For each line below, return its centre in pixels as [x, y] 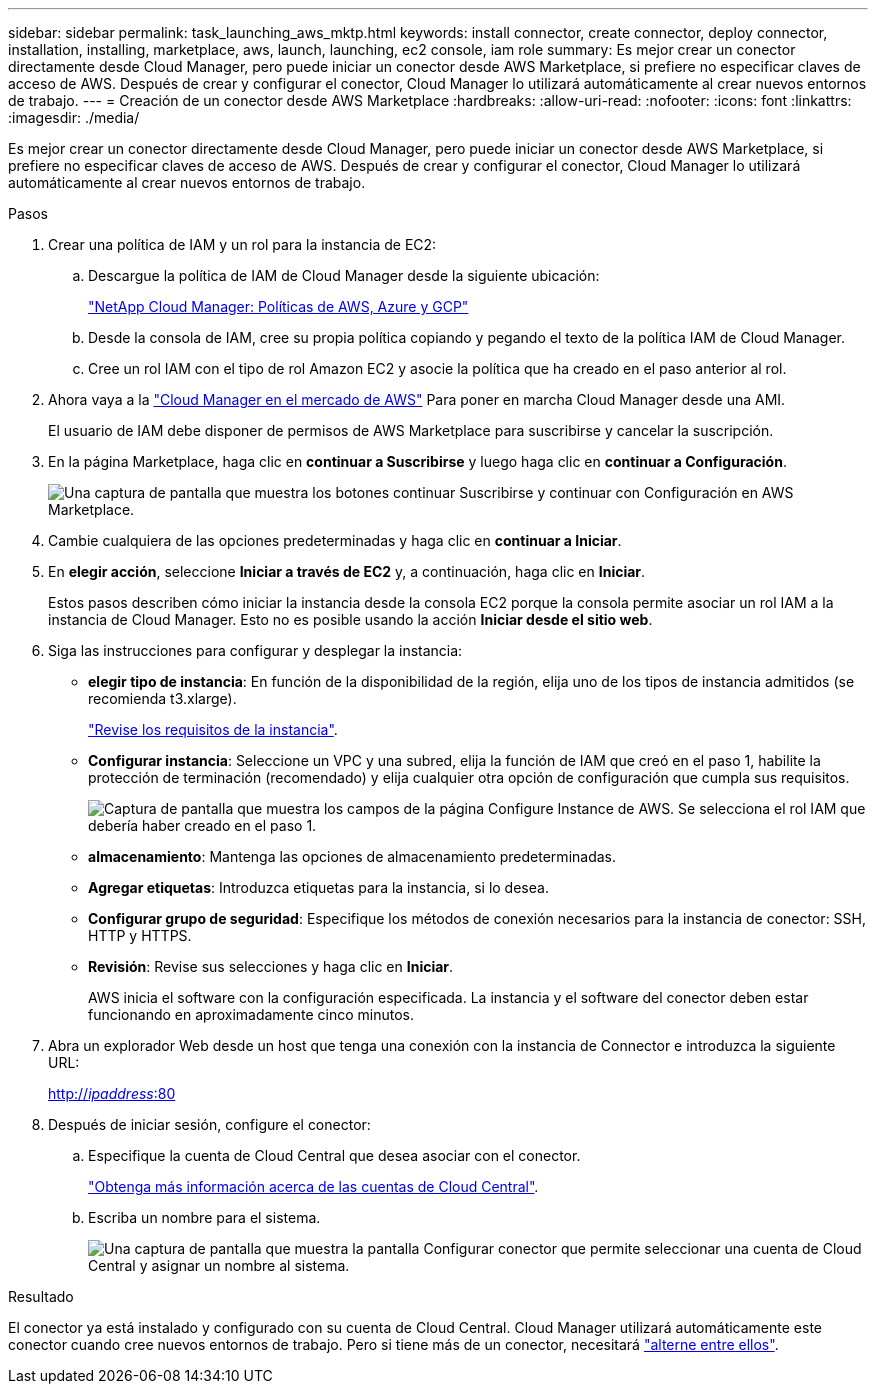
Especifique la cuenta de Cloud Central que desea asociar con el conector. [334, 1155]
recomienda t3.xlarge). [162, 698]
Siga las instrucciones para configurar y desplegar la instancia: [255, 650]
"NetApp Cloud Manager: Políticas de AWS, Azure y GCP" [278, 306]
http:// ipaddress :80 [112, 1093]
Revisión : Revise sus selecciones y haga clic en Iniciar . [271, 966]
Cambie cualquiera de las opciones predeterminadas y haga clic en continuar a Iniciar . [335, 540]
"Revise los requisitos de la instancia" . [213, 729]
